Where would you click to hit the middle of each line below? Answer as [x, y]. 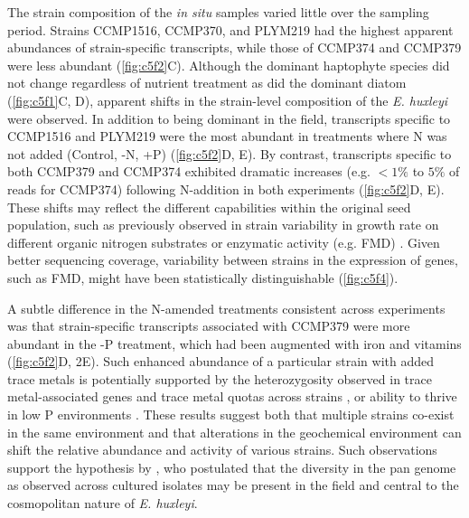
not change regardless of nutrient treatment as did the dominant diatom [207, 83]
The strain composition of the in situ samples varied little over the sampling [218, 12]
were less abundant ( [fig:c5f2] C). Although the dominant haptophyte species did [229, 65]
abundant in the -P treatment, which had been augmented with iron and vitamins [234, 343]
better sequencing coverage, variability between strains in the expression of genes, [233, 260]
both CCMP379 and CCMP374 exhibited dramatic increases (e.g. [189, 171]
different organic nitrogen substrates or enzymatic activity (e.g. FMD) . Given [224, 242]
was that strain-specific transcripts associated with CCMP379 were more [209, 326]
